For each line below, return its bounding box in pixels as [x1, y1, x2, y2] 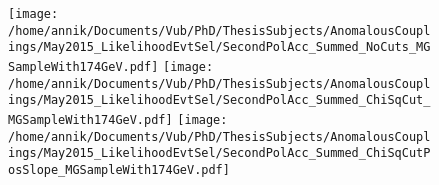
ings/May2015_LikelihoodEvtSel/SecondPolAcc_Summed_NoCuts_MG [8, 40, 431, 55]
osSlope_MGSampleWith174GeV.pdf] [8, 162, 230, 177]
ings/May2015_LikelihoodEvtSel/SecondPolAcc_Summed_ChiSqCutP [8, 146, 431, 161]
